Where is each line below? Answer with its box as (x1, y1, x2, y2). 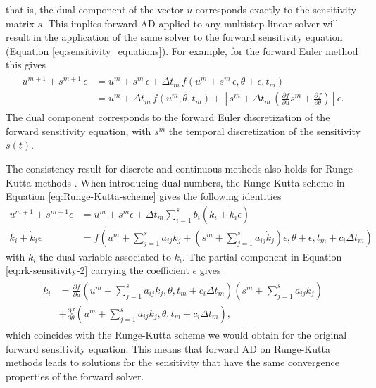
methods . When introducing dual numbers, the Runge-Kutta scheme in (35, 175, 345, 189)
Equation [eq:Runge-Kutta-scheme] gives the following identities (6, 189, 282, 204)
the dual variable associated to (39, 249, 171, 263)
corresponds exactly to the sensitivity (195, 2, 357, 16)
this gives (6, 57, 46, 72)
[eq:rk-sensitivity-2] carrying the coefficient (6, 263, 189, 277)
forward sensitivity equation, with (6, 123, 151, 138)
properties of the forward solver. (6, 368, 144, 383)
